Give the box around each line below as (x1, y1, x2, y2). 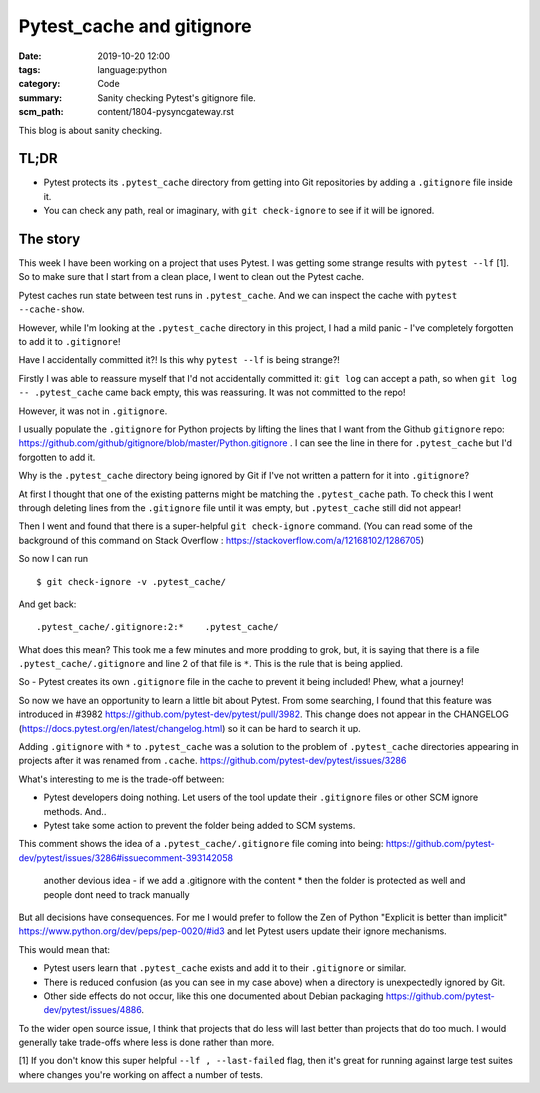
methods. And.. (43, 805, 107, 817)
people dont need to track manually (43, 888, 190, 900)
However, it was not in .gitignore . (18, 405, 168, 417)
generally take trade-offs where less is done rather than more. (18, 1036, 275, 1049)
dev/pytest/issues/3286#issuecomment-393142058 (18, 851, 234, 864)
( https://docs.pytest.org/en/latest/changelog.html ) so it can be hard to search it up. (18, 722, 362, 734)
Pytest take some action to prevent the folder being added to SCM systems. (43, 819, 356, 831)
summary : (18, 91, 63, 104)
